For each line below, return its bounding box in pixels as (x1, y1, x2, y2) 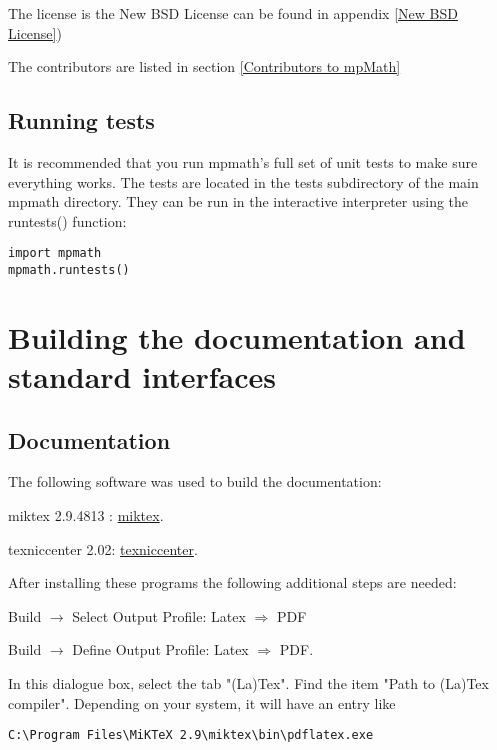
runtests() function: (8, 210, 127, 231)
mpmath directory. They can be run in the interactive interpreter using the (8, 191, 469, 212)
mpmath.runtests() (8, 263, 130, 278)
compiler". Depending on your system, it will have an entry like (8, 692, 396, 713)
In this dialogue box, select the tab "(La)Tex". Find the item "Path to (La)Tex (8, 673, 489, 693)
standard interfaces (8, 356, 276, 397)
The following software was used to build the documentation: (8, 471, 382, 492)
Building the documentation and (8, 316, 466, 357)
